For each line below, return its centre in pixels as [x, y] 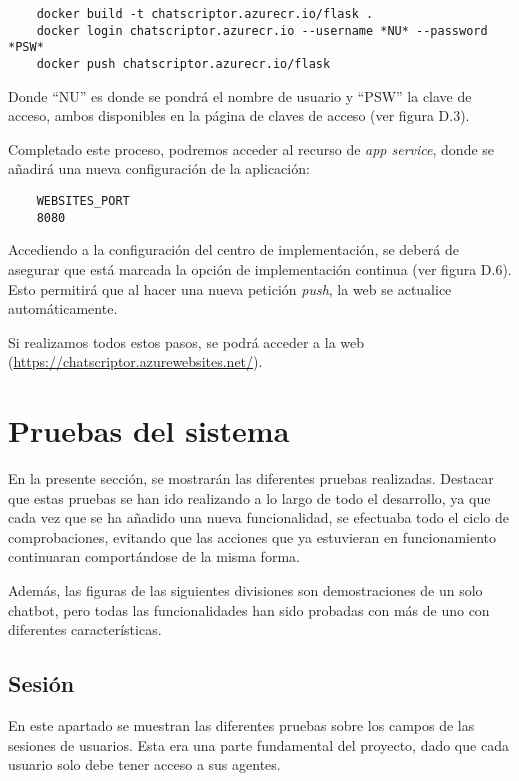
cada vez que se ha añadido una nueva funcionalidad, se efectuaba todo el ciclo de [259, 517]
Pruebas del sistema [149, 430]
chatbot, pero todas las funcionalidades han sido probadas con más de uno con [249, 609]
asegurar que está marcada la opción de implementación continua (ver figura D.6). [260, 268]
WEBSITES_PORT [83, 201]
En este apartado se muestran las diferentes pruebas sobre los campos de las [241, 724]
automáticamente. [63, 308]
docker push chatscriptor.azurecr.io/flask [183, 63]
